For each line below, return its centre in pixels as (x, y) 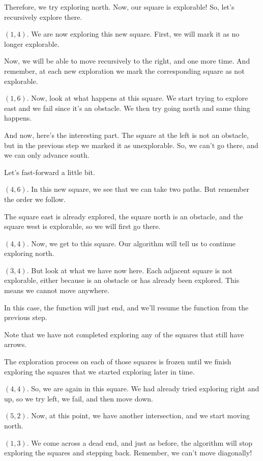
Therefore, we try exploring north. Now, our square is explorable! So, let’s (119, 7)
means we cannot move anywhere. (57, 290)
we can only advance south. (47, 155)
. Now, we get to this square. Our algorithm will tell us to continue (131, 243)
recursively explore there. (43, 17)
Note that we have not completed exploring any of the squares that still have (124, 334)
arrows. (16, 344)
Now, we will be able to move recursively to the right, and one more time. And (127, 61)
